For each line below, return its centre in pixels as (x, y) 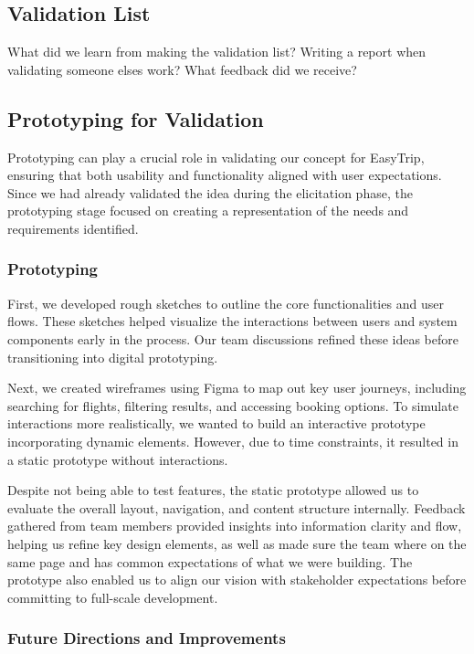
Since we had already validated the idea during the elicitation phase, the (210, 192)
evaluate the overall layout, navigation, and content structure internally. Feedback (237, 507)
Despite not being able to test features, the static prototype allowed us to (213, 490)
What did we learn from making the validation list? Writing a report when (217, 52)
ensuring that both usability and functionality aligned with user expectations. (225, 175)
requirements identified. (73, 228)
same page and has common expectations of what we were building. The (210, 561)
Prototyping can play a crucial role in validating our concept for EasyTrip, (216, 157)
